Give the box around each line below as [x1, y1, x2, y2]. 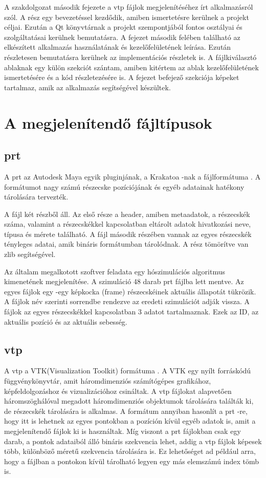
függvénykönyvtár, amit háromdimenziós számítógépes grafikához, [4, 375, 211, 386]
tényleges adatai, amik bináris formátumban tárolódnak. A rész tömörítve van [4, 238, 249, 249]
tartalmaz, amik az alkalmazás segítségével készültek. [4, 82, 171, 92]
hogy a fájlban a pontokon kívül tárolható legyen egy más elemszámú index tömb [4, 455, 259, 466]
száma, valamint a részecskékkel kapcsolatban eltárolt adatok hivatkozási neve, [4, 218, 251, 229]
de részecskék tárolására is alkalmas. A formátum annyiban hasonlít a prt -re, [4, 405, 248, 416]
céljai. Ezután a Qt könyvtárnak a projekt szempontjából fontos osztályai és [4, 22, 242, 32]
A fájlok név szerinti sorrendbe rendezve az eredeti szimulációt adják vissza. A [4, 296, 250, 307]
